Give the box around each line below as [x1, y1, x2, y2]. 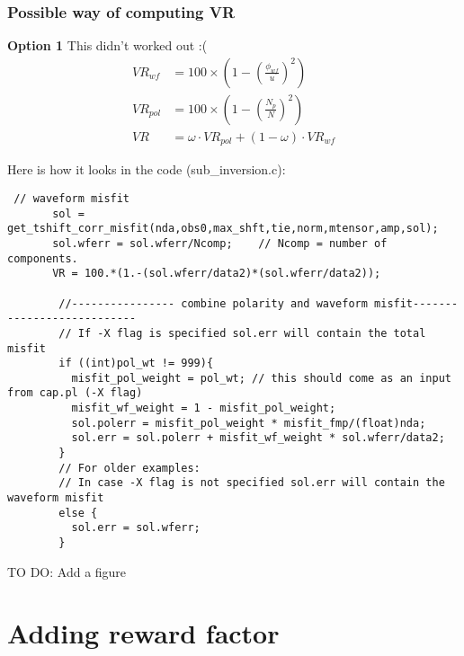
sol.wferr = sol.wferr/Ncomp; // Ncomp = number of [52, 236, 388, 250]
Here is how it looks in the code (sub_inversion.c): [7, 160, 286, 179]
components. [7, 252, 78, 265]
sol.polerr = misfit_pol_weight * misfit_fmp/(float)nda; [71, 416, 426, 430]
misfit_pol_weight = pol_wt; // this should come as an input [71, 371, 451, 385]
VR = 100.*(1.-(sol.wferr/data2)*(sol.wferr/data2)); [52, 267, 381, 280]
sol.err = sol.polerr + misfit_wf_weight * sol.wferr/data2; [71, 431, 445, 445]
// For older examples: [58, 461, 201, 474]
